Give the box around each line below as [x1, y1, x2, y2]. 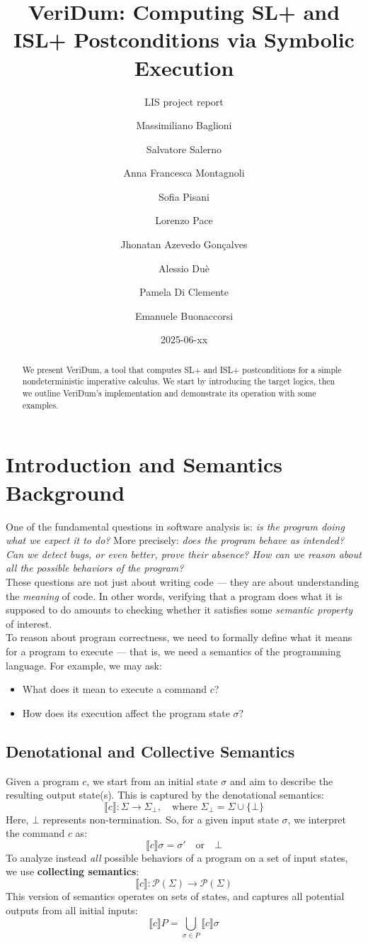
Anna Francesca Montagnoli [123, 165, 245, 180]
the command [6, 826, 65, 840]
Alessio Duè [159, 260, 209, 275]
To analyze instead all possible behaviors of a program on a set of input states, [6, 850, 348, 865]
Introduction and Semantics [6, 450, 282, 479]
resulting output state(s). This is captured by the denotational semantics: [6, 787, 324, 802]
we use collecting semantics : [6, 864, 139, 879]
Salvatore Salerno [146, 141, 222, 156]
